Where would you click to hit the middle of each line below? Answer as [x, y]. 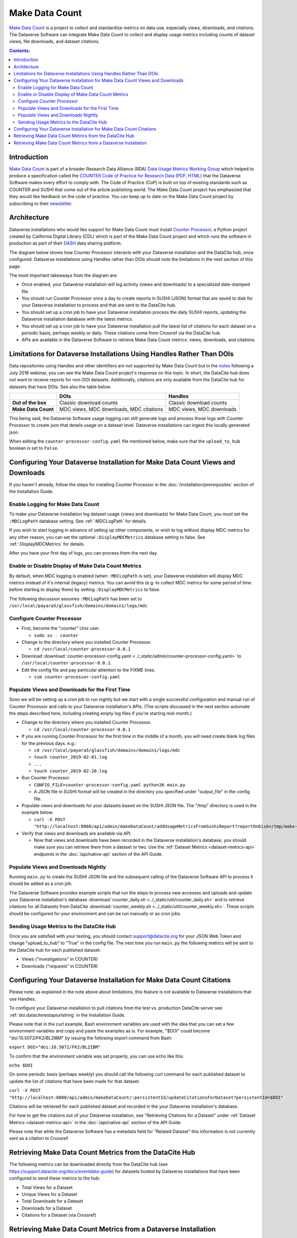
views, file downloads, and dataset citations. [54, 42]
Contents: [20, 51]
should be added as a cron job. [41, 883]
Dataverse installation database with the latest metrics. [77, 319]
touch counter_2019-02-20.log [71, 771]
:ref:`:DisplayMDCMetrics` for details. [47, 544]
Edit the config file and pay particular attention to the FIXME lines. [89, 670]
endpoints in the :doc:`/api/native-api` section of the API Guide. [98, 854]
